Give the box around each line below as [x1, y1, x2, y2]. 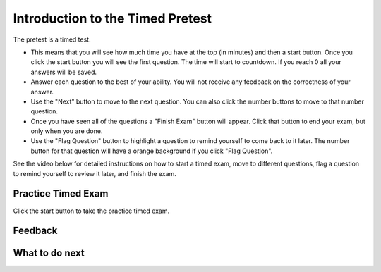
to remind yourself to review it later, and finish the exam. [13, 169, 176, 178]
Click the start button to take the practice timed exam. [13, 206, 170, 215]
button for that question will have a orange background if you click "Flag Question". [30, 147, 273, 155]
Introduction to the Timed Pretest [13, 11, 212, 26]
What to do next [13, 247, 85, 259]
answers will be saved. [30, 68, 97, 76]
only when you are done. [30, 127, 103, 135]
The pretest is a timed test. [13, 35, 91, 44]
